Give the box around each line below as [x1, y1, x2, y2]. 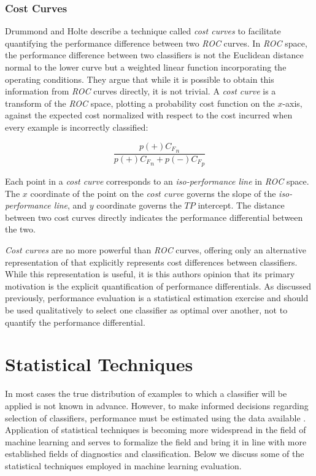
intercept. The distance [198, 199, 285, 212]
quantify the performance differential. [5, 315, 145, 328]
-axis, [282, 96, 303, 109]
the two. [5, 223, 36, 236]
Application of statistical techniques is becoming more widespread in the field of [5, 423, 306, 436]
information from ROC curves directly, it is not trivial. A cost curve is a [5, 85, 276, 98]
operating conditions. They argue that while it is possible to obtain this [5, 72, 274, 85]
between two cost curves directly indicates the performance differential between [5, 210, 303, 223]
